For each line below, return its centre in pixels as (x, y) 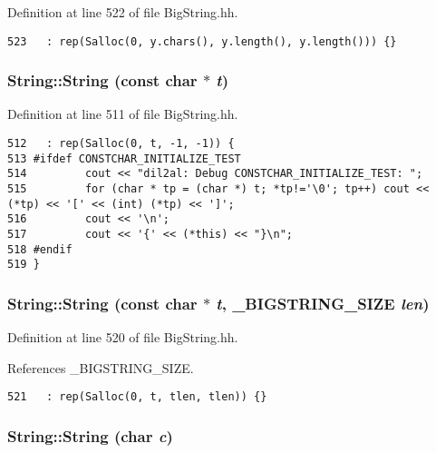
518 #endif (40, 249)
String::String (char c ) (90, 435)
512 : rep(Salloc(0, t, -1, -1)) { (121, 144)
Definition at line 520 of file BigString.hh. (123, 337)
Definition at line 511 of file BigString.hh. (123, 114)
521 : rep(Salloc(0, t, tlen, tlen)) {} (137, 397)
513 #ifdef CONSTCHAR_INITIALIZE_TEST (124, 158)
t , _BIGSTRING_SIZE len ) (323, 303)
